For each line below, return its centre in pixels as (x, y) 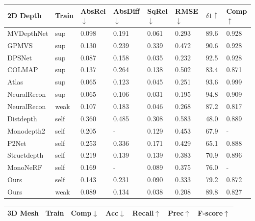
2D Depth (25, 15)
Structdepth (25, 155)
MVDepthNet (28, 33)
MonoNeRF (25, 167)
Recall (143, 212)
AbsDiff (127, 11)
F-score (210, 212)
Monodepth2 (26, 130)
